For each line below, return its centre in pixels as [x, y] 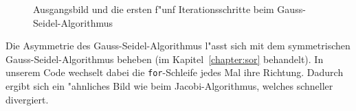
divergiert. [27, 99]
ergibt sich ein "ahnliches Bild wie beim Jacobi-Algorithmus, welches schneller [169, 86]
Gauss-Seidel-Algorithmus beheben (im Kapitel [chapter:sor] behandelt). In [165, 59]
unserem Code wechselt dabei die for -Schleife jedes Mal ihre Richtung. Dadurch [175, 72]
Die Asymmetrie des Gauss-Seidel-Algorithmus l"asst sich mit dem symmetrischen [178, 46]
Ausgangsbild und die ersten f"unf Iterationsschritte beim [154, 9]
